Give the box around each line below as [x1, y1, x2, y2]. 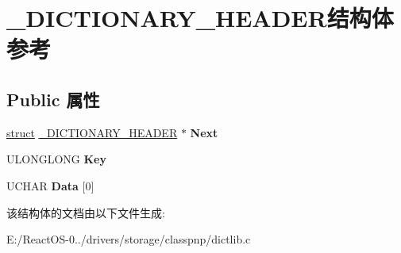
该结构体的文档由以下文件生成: [6, 204, 165, 220]
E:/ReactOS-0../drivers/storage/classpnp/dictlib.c [6, 231, 251, 247]
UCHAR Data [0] [6, 177, 94, 194]
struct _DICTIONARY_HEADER [6, 124, 178, 140]
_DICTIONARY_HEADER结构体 [6, 2, 394, 34]
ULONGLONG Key [6, 151, 106, 167]
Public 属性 [6, 86, 100, 111]
